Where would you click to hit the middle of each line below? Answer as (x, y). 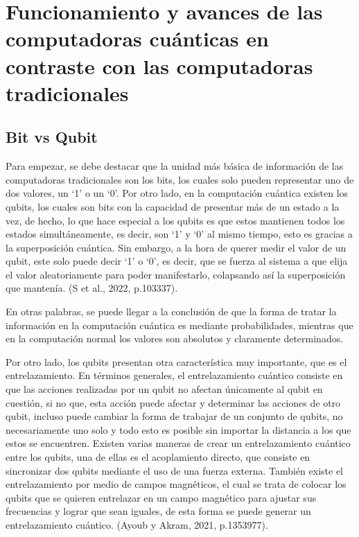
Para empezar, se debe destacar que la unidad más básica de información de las (175, 166)
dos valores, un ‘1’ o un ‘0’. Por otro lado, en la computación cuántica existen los (177, 193)
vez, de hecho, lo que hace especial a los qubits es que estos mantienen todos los (175, 220)
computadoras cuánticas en (137, 38)
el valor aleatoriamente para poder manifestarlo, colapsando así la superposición (176, 274)
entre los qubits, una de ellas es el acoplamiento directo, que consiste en (158, 457)
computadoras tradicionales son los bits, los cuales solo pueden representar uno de (180, 179)
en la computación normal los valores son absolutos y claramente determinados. (175, 338)
